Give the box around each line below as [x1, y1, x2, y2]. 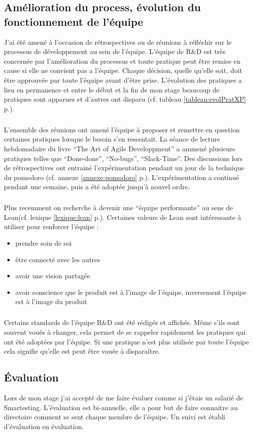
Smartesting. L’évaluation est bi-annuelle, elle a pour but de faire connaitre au [4, 402, 238, 412]
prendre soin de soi [15, 238, 72, 248]
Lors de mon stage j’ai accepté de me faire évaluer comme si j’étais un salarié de [4, 392, 243, 402]
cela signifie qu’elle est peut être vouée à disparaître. [4, 346, 160, 356]
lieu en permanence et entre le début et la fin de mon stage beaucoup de [4, 84, 220, 94]
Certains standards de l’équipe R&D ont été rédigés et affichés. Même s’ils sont [4, 317, 240, 327]
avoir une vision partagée [15, 271, 90, 281]
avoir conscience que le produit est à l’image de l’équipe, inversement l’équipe [15, 287, 247, 297]
